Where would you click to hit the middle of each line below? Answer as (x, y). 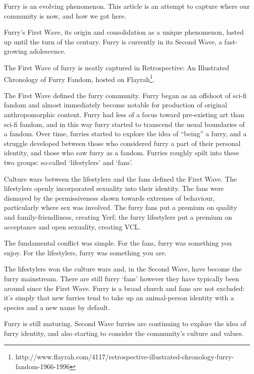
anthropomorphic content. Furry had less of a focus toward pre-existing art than (124, 114)
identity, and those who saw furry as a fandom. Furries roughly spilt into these (122, 153)
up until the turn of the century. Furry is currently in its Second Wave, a (113, 41)
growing (16, 51)
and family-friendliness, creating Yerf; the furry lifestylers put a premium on (118, 217)
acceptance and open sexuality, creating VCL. (72, 226)
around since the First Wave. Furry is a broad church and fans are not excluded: (124, 288)
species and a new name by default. (57, 307)
